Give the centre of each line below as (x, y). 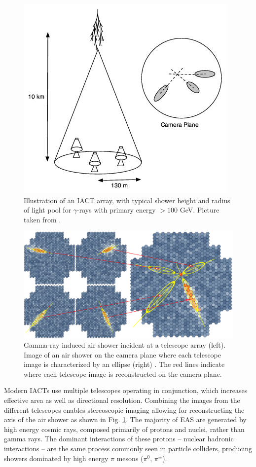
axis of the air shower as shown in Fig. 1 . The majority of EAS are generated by (125, 419)
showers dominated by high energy (56, 458)
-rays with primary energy (116, 210)
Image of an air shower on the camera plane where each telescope (123, 354)
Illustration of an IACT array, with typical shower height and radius (127, 200)
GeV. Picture (200, 210)
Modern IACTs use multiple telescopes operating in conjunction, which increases (126, 390)
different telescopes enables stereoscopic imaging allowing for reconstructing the (124, 410)
